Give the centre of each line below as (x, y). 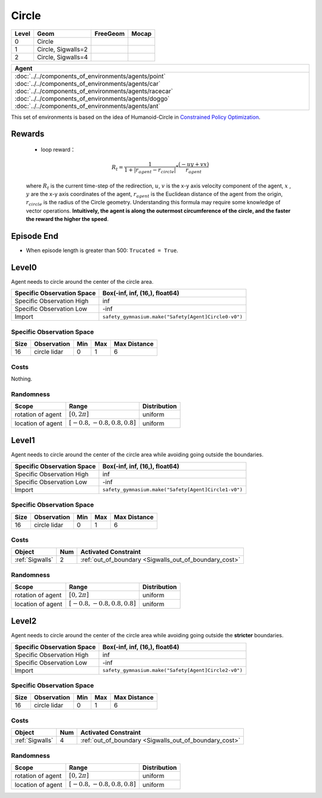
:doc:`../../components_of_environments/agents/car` (88, 84)
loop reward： (58, 149)
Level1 (23, 441)
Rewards (28, 134)
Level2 (24, 621)
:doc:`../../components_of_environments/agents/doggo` (92, 99)
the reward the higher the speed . (67, 219)
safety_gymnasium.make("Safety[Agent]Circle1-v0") (172, 490)
